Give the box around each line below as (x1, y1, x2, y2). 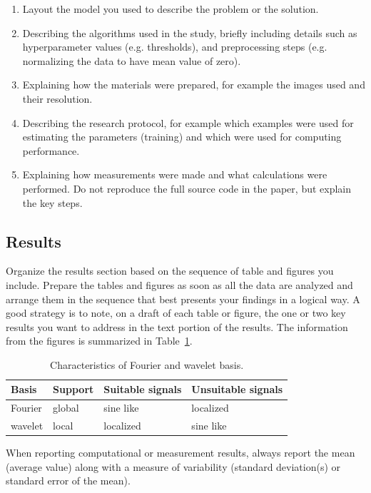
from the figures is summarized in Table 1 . (6, 333, 193, 348)
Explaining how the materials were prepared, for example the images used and (22, 77, 365, 92)
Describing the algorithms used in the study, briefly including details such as (22, 25, 357, 40)
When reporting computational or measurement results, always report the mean (6, 445, 355, 460)
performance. (22, 143, 80, 158)
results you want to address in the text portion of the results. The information (6, 319, 348, 334)
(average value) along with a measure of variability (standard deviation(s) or (6, 459, 341, 474)
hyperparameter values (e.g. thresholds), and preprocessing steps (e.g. (22, 39, 327, 54)
